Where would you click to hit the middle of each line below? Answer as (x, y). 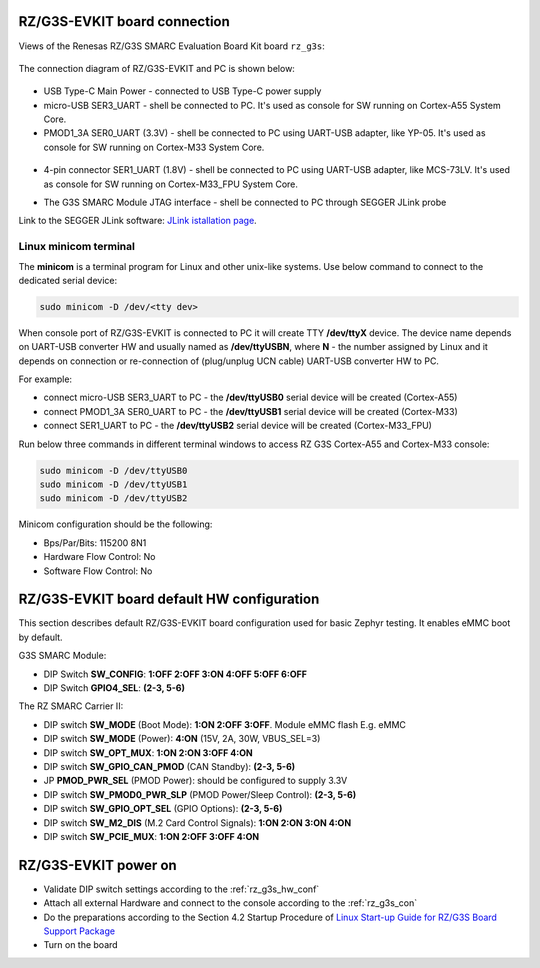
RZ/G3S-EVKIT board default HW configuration (169, 599)
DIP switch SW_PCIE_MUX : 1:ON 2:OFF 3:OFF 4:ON (151, 836)
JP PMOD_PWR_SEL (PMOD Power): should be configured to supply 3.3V (195, 781)
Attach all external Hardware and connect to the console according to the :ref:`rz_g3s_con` (230, 903)
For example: (45, 379)
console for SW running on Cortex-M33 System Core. (154, 147)
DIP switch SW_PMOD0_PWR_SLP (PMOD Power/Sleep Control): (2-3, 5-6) (200, 794)
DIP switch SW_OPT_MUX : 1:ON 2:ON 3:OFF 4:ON (148, 752)
